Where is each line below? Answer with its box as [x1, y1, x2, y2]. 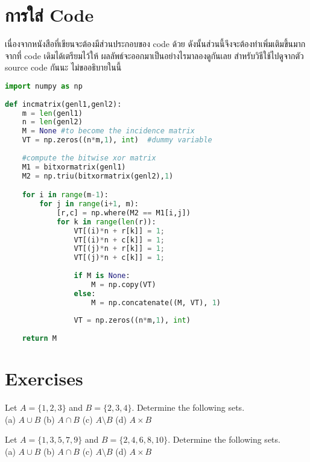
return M [22, 334, 57, 343]
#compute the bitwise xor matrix [22, 153, 156, 162]
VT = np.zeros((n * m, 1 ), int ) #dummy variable [22, 136, 212, 145]
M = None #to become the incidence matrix [22, 127, 195, 136]
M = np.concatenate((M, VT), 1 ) [91, 298, 221, 307]
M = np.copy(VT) [91, 280, 156, 289]
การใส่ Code [5, 2, 94, 27]
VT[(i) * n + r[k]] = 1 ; [74, 226, 165, 235]
